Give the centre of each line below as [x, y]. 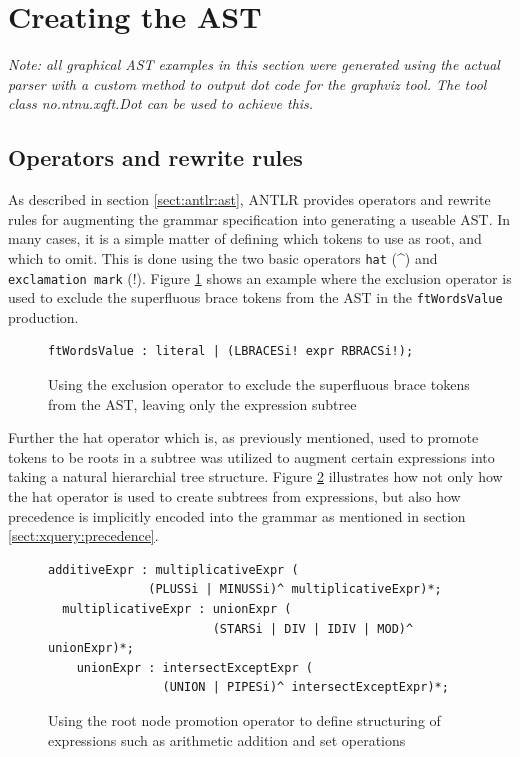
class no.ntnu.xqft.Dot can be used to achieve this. [161, 103]
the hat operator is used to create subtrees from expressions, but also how [234, 496]
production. [43, 316]
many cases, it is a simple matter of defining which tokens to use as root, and [245, 238]
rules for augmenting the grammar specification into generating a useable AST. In [259, 218]
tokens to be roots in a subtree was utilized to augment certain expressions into [251, 456]
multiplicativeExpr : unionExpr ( [177, 608]
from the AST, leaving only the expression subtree [202, 403]
